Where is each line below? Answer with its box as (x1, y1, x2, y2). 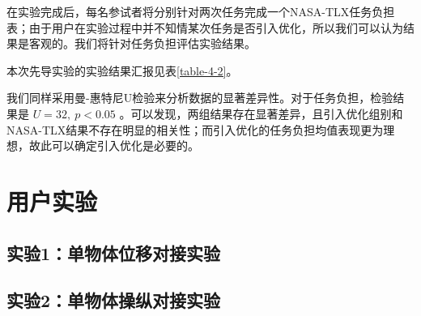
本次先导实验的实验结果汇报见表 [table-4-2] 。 (6, 62, 238, 79)
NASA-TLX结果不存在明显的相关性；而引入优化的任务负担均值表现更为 (6, 121, 384, 138)
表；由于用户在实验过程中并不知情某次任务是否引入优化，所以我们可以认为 (6, 19, 403, 36)
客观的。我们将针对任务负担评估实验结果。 (28, 35, 256, 52)
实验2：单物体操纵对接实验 (6, 288, 221, 313)
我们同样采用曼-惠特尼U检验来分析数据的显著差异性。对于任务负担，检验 (6, 89, 393, 106)
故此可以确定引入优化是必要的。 (28, 137, 199, 154)
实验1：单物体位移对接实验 (6, 240, 221, 265)
